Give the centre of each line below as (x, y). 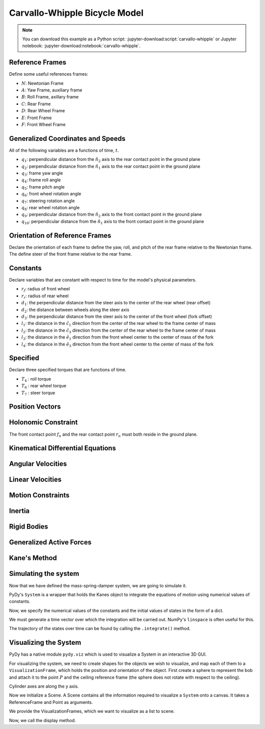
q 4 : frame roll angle (41, 181)
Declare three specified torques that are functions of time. (68, 370)
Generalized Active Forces (50, 542)
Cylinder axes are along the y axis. (44, 686)
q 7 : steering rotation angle (48, 201)
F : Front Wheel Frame (43, 124)
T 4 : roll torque (36, 379)
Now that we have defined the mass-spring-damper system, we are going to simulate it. (98, 585)
